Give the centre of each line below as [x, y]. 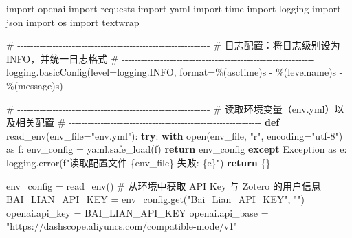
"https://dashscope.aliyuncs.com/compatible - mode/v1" [122, 226]
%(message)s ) [35, 85]
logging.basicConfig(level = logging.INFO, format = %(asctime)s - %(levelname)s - [175, 72]
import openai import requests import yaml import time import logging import [174, 8]
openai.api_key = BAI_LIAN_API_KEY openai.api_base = [137, 212]
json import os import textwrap [73, 22]
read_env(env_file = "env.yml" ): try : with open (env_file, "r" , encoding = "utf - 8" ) [175, 135]
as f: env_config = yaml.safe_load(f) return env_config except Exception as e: [177, 149]
